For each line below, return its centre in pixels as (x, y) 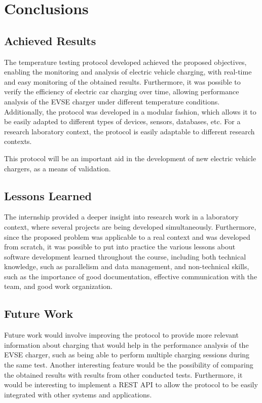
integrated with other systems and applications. (78, 394)
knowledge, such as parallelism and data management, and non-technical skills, (127, 266)
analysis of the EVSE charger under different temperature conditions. (112, 101)
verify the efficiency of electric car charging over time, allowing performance (122, 91)
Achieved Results (50, 40)
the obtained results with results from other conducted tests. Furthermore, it (123, 374)
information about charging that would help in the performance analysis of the (126, 344)
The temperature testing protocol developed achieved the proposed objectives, (125, 62)
